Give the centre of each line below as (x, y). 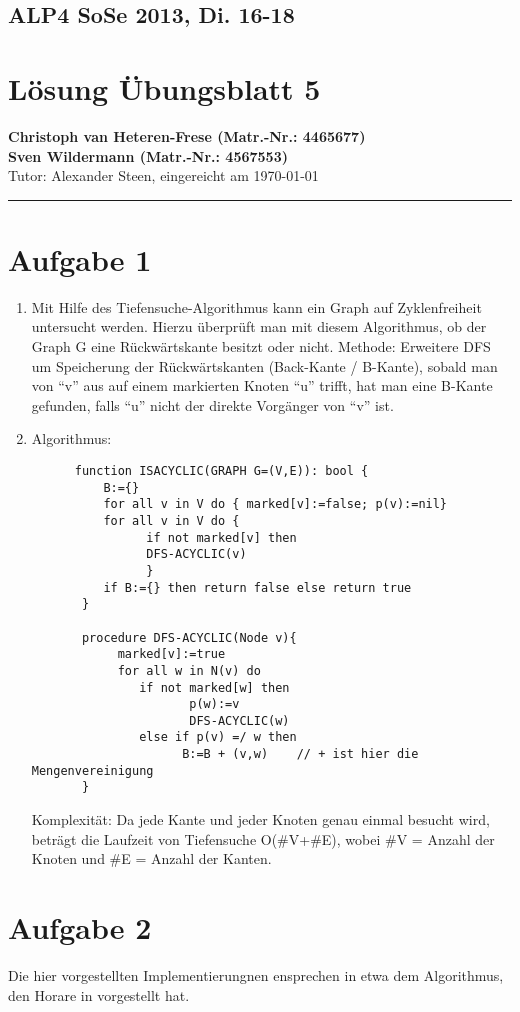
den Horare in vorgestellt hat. (99, 994)
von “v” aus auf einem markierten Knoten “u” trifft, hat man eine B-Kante (262, 385)
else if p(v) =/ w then (218, 737)
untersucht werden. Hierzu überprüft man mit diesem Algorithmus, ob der (259, 326)
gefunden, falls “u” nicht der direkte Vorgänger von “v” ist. (212, 404)
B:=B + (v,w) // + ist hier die (300, 754)
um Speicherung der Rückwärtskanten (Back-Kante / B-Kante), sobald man (264, 365)
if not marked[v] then (221, 537)
